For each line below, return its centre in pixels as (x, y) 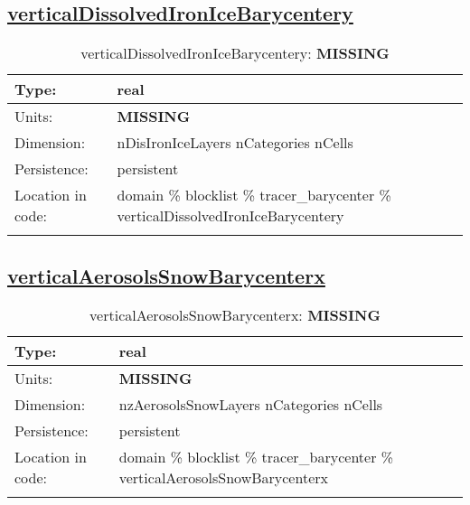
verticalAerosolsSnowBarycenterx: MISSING (235, 315)
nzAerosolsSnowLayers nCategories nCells (251, 405)
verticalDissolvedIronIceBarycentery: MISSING (235, 53)
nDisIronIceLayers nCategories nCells (235, 143)
